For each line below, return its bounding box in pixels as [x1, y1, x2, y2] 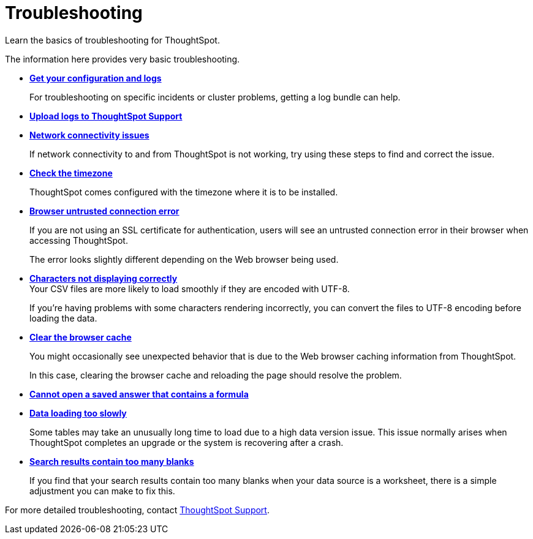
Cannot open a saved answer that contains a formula [29, 388, 249, 399]
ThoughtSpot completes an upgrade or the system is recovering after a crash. [29, 437, 344, 448]
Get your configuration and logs [29, 72, 162, 83]
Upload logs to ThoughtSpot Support [29, 110, 183, 121]
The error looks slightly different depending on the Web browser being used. [29, 254, 339, 265]
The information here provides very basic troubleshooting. [5, 53, 240, 64]
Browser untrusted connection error [29, 205, 180, 216]
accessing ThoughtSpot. [29, 235, 128, 246]
